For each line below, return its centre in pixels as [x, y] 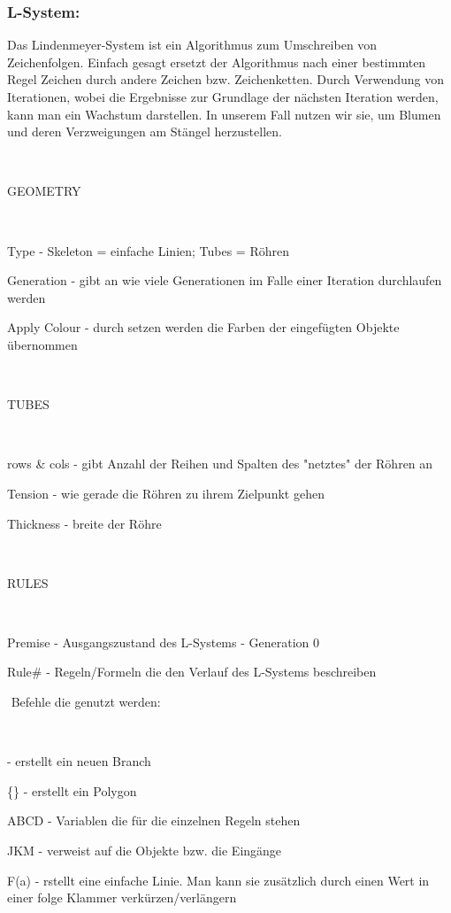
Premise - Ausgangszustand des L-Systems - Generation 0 [163, 642]
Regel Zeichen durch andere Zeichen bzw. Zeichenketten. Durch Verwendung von [226, 79]
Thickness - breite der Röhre [84, 523]
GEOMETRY [44, 191]
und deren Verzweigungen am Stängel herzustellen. [145, 132]
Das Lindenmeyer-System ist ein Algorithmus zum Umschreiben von [192, 45]
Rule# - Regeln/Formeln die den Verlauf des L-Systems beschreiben [192, 672]
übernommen [42, 344]
